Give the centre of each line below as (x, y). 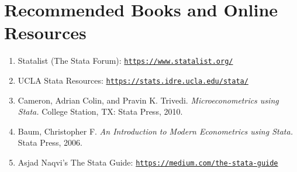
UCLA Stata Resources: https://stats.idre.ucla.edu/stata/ (133, 80)
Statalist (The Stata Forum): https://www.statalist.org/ (125, 61)
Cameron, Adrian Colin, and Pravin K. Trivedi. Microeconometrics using (148, 100)
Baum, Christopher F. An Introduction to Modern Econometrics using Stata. (155, 131)
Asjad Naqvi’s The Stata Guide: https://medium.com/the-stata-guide (148, 162)
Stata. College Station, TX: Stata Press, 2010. (100, 111)
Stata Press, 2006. (50, 142)
